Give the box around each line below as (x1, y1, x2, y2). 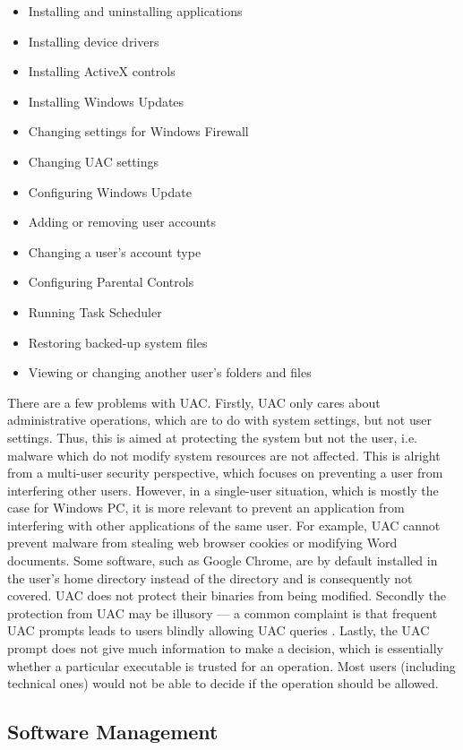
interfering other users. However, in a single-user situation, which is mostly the (7, 480, 439, 499)
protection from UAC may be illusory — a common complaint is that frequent (7, 603, 438, 622)
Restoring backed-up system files (28, 332, 208, 351)
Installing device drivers (28, 31, 159, 50)
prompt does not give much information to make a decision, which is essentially (7, 639, 443, 658)
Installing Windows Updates (28, 91, 184, 110)
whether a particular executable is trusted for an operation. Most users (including (7, 656, 456, 675)
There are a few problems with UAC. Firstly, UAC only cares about (7, 392, 381, 411)
